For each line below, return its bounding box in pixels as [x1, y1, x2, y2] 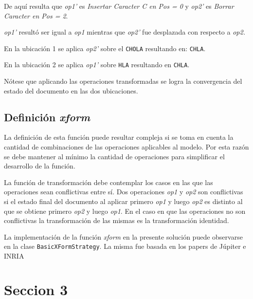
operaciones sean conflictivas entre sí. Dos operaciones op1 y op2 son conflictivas [4, 187, 243, 197]
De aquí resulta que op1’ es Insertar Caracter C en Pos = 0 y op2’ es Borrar [4, 1, 234, 11]
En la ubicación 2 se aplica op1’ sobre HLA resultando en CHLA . [4, 59, 190, 70]
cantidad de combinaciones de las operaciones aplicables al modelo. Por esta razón [4, 142, 249, 152]
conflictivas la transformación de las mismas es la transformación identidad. [4, 215, 229, 225]
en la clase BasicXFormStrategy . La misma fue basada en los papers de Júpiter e [4, 241, 246, 251]
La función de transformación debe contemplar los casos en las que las [4, 177, 213, 187]
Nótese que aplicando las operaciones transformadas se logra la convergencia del [4, 76, 242, 86]
